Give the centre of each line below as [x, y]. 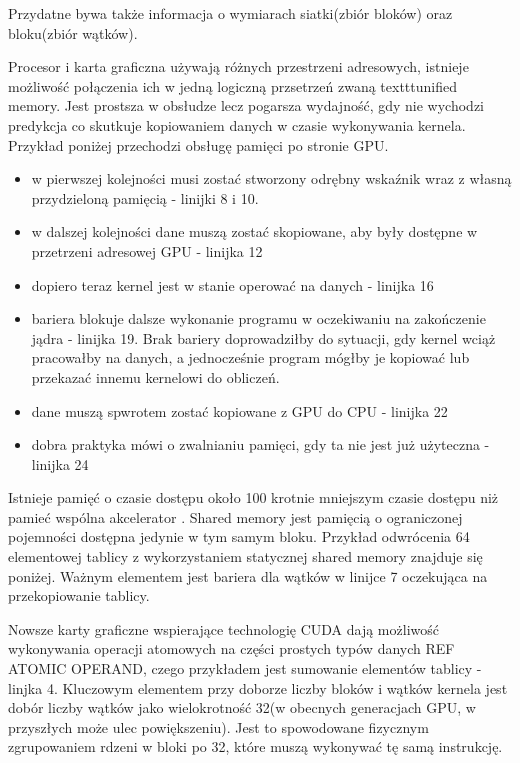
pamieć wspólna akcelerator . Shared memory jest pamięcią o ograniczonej [235, 516]
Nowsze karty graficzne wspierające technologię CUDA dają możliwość [223, 628]
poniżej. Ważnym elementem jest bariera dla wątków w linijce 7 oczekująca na [248, 575]
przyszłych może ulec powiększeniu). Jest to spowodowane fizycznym [218, 726]
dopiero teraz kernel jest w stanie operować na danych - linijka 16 [232, 284]
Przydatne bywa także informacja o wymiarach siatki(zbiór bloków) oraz [230, 13]
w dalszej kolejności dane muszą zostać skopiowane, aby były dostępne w [254, 231]
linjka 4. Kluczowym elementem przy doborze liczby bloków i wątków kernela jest [258, 687]
